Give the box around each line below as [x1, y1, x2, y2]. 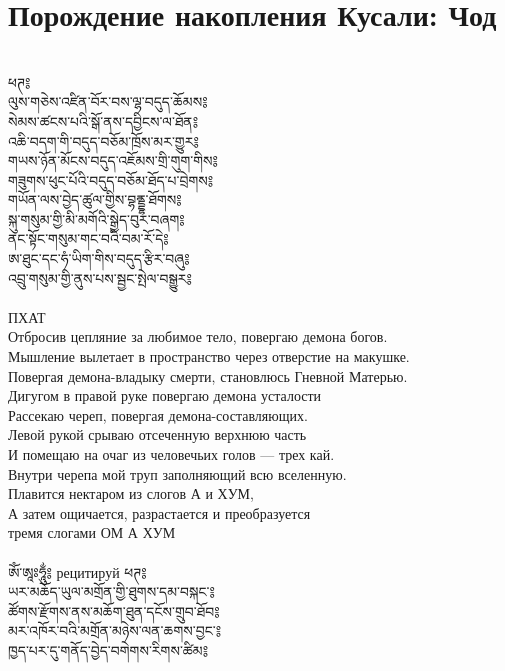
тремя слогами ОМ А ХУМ [8, 522, 176, 543]
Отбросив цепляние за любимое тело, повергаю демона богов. [8, 326, 388, 347]
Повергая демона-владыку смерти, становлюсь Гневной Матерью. [8, 365, 408, 386]
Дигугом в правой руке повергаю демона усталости [8, 385, 322, 406]
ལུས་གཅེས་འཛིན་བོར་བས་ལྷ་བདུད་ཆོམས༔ [8, 91, 208, 112]
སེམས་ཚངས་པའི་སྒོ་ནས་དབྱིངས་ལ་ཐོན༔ [8, 110, 199, 131]
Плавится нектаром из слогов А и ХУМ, [8, 483, 254, 504]
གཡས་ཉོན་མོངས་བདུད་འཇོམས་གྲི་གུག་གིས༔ [8, 150, 218, 171]
